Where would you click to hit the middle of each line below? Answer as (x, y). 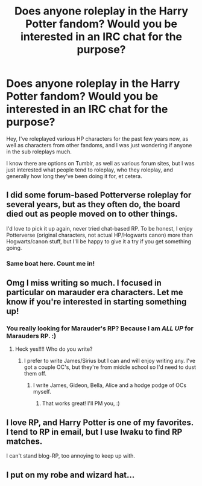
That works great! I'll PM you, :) (81, 403)
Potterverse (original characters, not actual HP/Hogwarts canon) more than (99, 235)
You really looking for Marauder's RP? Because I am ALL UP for (100, 328)
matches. (24, 441)
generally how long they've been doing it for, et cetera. (74, 176)
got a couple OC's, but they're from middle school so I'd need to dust (110, 367)
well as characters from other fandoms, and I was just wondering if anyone (99, 145)
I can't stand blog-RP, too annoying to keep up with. (71, 456)
